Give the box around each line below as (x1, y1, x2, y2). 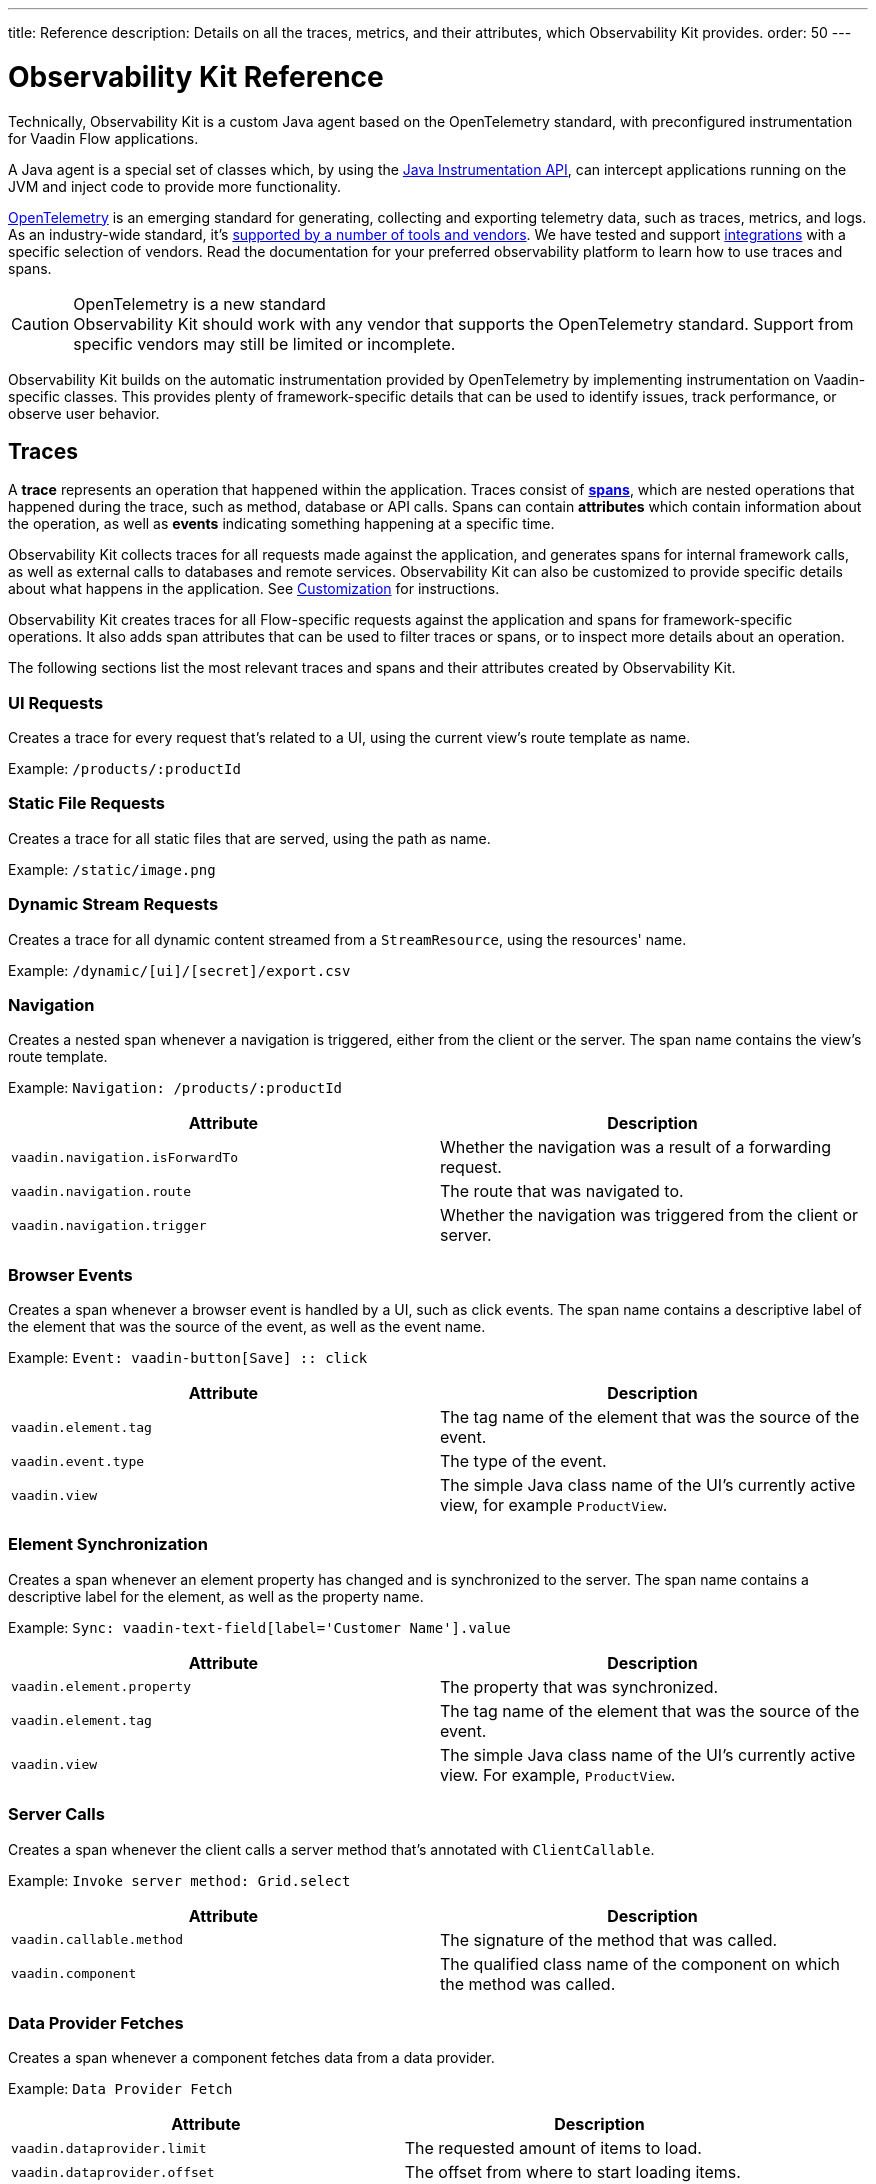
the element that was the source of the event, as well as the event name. (8, 1318, 486, 1336)
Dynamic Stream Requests (8, 894, 219, 915)
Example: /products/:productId (8, 760, 241, 778)
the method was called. (440, 1973, 616, 1994)
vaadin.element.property (11, 1679, 192, 1695)
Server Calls (8, 1804, 105, 1825)
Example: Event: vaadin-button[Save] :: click (8, 1349, 368, 1367)
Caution (11, 313, 70, 334)
